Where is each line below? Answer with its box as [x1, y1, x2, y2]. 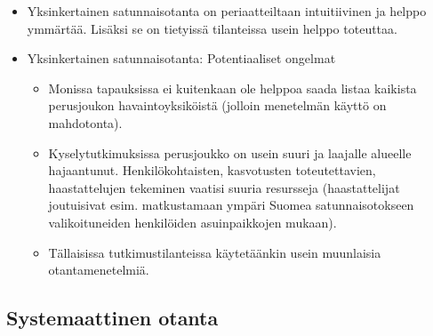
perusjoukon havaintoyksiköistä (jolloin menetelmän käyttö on [48, 96, 387, 115]
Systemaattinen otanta [6, 304, 219, 332]
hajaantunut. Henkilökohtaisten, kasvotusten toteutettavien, [48, 161, 376, 180]
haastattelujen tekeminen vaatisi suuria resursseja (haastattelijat [48, 178, 400, 196]
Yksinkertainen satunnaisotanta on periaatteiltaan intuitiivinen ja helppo [27, 2, 427, 20]
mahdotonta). [48, 113, 123, 132]
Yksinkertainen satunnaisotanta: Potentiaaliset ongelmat [27, 49, 336, 68]
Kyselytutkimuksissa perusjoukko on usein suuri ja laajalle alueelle [48, 143, 412, 162]
